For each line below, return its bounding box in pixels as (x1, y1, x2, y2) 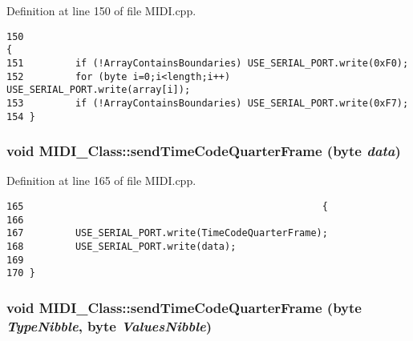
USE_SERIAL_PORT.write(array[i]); (6, 84, 191, 96)
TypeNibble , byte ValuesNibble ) (6, 315, 213, 335)
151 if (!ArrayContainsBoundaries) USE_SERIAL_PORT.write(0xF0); (6, 57, 409, 69)
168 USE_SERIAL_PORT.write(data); (6, 240, 237, 252)
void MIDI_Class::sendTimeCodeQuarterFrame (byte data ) (6, 141, 401, 161)
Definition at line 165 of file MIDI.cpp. (6, 172, 196, 189)
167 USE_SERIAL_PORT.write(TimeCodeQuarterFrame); (6, 227, 328, 239)
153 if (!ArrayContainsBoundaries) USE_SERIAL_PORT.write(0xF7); (6, 97, 409, 109)
